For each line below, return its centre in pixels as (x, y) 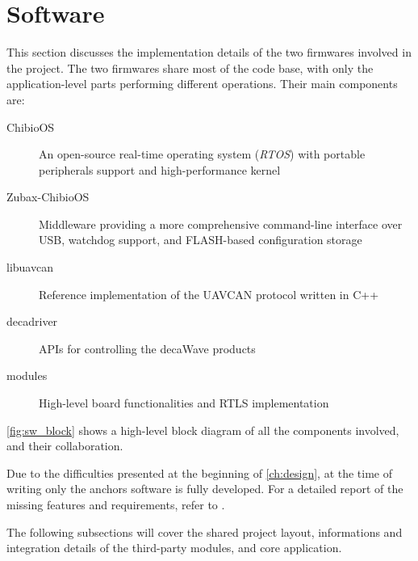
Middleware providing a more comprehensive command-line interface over (221, 224)
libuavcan (30, 267)
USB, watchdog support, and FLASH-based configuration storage (201, 240)
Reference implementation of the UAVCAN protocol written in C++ (209, 294)
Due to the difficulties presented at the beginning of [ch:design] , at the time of (200, 472)
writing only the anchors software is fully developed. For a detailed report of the (205, 489)
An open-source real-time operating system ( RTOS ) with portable (202, 154)
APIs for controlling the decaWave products (147, 348)
